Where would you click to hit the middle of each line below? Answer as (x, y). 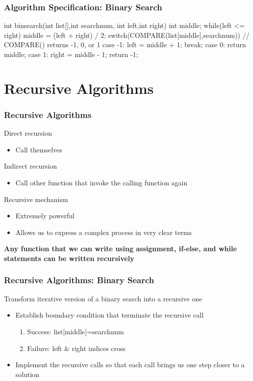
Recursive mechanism (36, 199)
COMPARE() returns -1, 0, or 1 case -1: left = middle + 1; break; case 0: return (125, 44)
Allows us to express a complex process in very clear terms (104, 232)
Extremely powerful (45, 216)
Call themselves (39, 149)
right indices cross (99, 348)
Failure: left (45, 348)
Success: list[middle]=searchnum (76, 331)
